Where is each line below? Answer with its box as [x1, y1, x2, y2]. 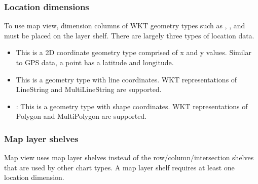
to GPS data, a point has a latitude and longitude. [16, 57, 174, 67]
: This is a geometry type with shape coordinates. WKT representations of [16, 101, 248, 111]
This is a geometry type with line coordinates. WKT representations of [16, 74, 237, 84]
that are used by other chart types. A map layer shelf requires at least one [4, 162, 235, 172]
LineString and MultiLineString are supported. [16, 84, 162, 95]
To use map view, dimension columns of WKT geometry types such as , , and [4, 20, 245, 31]
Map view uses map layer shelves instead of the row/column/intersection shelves [4, 152, 254, 163]
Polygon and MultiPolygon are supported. [16, 111, 147, 121]
